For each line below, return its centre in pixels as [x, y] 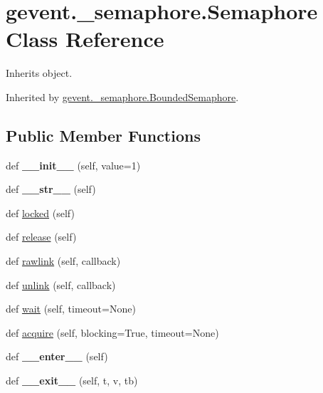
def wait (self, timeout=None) [71, 309]
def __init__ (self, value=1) [73, 165]
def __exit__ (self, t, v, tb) [72, 381]
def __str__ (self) [51, 189]
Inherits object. [39, 73]
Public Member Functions [103, 135]
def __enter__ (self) [57, 356]
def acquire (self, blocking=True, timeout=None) [112, 332]
